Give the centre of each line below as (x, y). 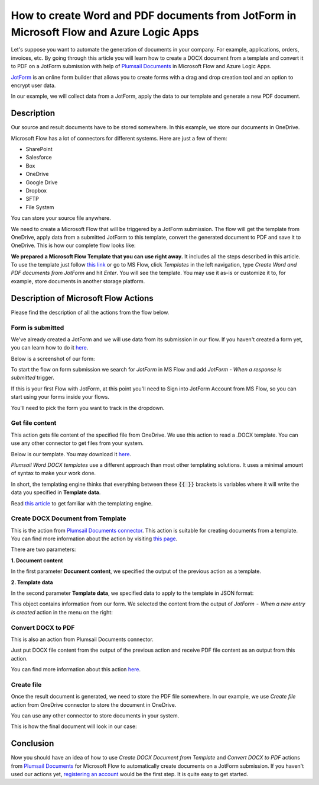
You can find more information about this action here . (76, 669)
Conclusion (32, 744)
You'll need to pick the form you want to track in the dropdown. (88, 408)
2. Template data (32, 582)
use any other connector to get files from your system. (77, 443)
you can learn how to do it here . (50, 348)
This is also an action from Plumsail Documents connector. (82, 639)
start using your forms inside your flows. (60, 397)
